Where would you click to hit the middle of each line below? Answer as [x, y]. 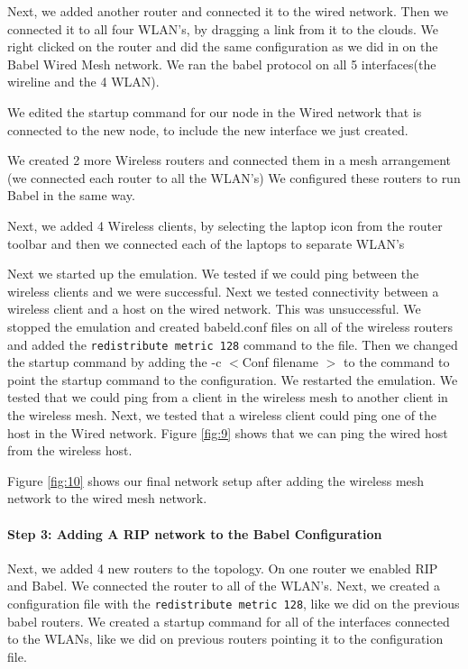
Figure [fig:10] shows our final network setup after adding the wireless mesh [216, 480]
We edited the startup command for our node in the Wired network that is [215, 111]
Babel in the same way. [71, 195]
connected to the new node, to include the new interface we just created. [208, 129]
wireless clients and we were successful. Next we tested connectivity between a [223, 291]
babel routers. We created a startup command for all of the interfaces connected [229, 621]
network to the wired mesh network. [107, 498]
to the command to [397, 362]
